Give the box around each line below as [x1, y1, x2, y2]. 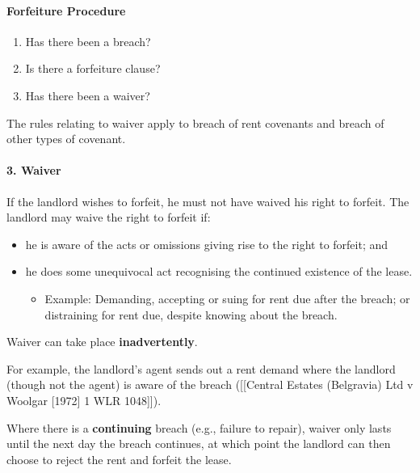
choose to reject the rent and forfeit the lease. [6, 450, 232, 467]
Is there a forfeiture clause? [25, 60, 161, 77]
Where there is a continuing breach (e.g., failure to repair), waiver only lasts [6, 419, 392, 436]
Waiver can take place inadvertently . [6, 333, 198, 350]
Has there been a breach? [25, 32, 151, 49]
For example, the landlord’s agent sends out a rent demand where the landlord [6, 360, 396, 377]
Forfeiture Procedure [6, 2, 126, 19]
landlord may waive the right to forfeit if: [6, 209, 211, 226]
